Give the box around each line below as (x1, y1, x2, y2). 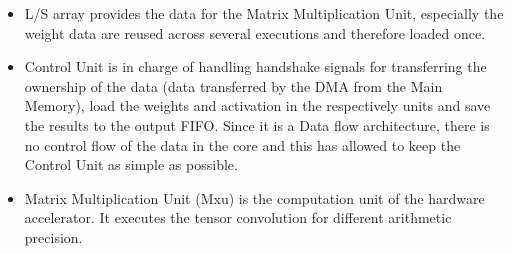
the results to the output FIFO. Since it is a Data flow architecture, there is (24, 114, 490, 135)
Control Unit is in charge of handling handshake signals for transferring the (24, 56, 487, 77)
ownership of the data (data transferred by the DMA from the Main (24, 75, 443, 96)
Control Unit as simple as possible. (24, 154, 238, 175)
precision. (24, 226, 83, 247)
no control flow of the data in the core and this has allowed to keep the (24, 134, 461, 155)
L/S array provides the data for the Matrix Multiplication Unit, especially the (24, 3, 504, 23)
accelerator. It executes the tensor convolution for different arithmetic (24, 207, 452, 228)
